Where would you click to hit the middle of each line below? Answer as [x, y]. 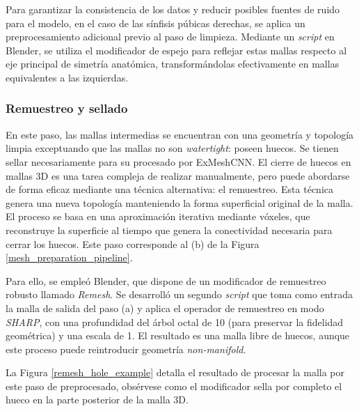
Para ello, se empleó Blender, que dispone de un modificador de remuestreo [166, 280]
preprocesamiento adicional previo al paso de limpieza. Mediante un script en [170, 37]
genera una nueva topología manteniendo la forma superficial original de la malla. [179, 202]
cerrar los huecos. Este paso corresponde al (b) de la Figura [133, 243]
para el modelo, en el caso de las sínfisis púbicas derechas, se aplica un [155, 23]
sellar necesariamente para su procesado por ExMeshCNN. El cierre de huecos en [178, 161]
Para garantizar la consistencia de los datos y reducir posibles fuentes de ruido [173, 9]
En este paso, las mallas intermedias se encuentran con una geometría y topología [180, 134]
